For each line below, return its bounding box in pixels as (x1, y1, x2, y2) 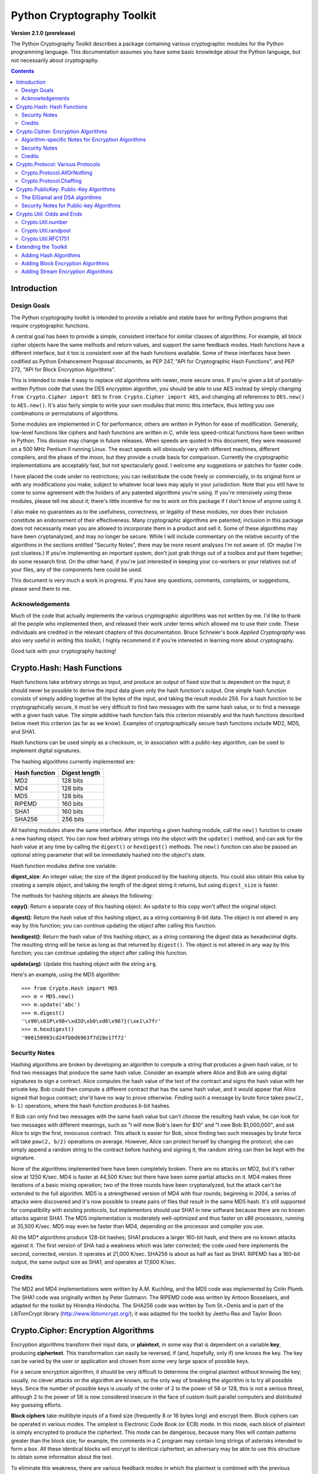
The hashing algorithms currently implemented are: (11, 758, 135, 765)
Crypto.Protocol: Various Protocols (16, 161, 100, 168)
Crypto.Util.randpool (21, 227, 71, 234)
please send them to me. (11, 585, 71, 592)
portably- (281, 377, 304, 384)
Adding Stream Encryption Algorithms (21, 268, 113, 275)
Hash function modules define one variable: (11, 862, 117, 869)
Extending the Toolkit (16, 244, 68, 251)
